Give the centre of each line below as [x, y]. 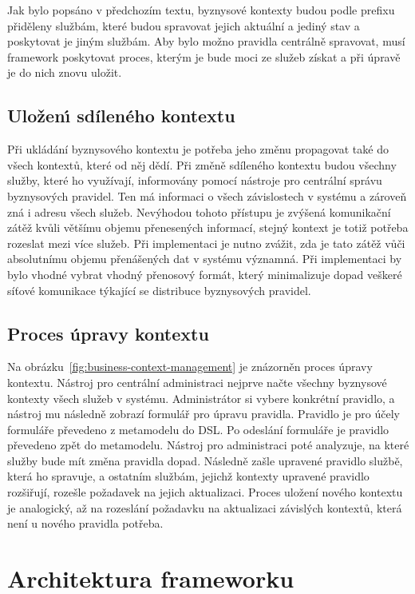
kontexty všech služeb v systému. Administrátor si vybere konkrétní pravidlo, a [201, 398]
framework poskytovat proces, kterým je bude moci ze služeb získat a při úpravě [204, 56]
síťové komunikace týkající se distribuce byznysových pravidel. [159, 290]
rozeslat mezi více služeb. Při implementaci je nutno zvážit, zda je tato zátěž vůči [206, 243]
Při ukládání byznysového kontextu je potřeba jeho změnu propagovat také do [198, 149]
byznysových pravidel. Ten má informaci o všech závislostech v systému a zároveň [207, 195]
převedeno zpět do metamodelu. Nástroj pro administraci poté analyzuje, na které [208, 445]
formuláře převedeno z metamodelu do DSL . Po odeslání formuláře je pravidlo [198, 429]
